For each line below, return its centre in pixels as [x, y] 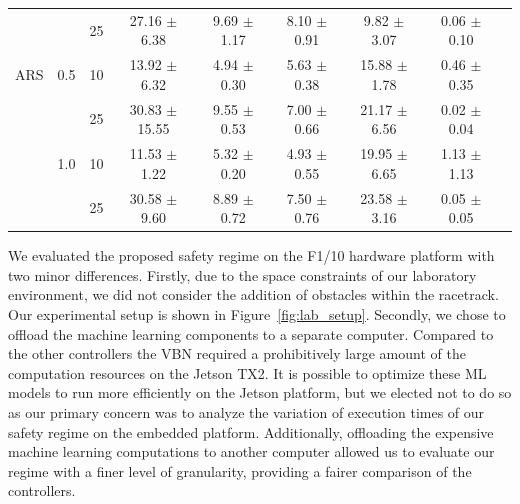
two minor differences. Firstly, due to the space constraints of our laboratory [242, 274]
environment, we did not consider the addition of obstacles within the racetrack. [253, 294]
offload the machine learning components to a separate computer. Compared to [251, 333]
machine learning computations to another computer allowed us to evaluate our [251, 451]
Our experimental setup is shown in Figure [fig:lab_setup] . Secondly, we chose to [257, 313]
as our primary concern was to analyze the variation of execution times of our [246, 411]
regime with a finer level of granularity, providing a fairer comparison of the [240, 470]
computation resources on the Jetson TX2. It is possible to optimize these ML [247, 372]
